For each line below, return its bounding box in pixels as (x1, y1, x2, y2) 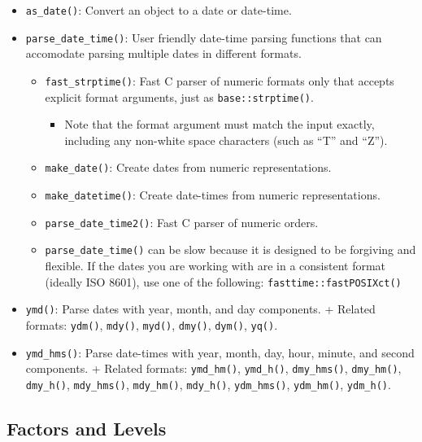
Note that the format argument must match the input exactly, (64, 116, 375, 133)
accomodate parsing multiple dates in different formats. (25, 45, 302, 62)
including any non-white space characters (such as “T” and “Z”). (64, 131, 388, 148)
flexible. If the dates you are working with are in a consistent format (45, 257, 386, 274)
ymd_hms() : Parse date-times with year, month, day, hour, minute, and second (25, 344, 415, 361)
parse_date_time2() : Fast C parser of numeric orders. (45, 213, 319, 230)
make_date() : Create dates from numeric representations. (45, 159, 332, 176)
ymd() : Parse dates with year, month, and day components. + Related (25, 300, 376, 317)
